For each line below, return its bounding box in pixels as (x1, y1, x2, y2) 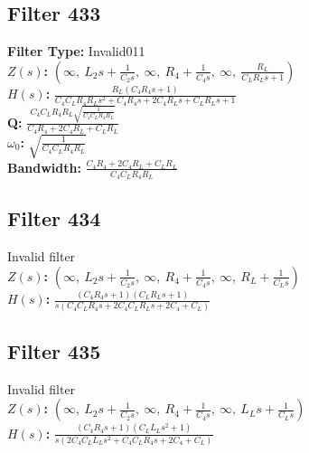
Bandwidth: (7, 157, 81, 176)
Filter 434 (7, 204, 101, 232)
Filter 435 (7, 336, 101, 364)
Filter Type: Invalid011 (7, 42, 145, 61)
